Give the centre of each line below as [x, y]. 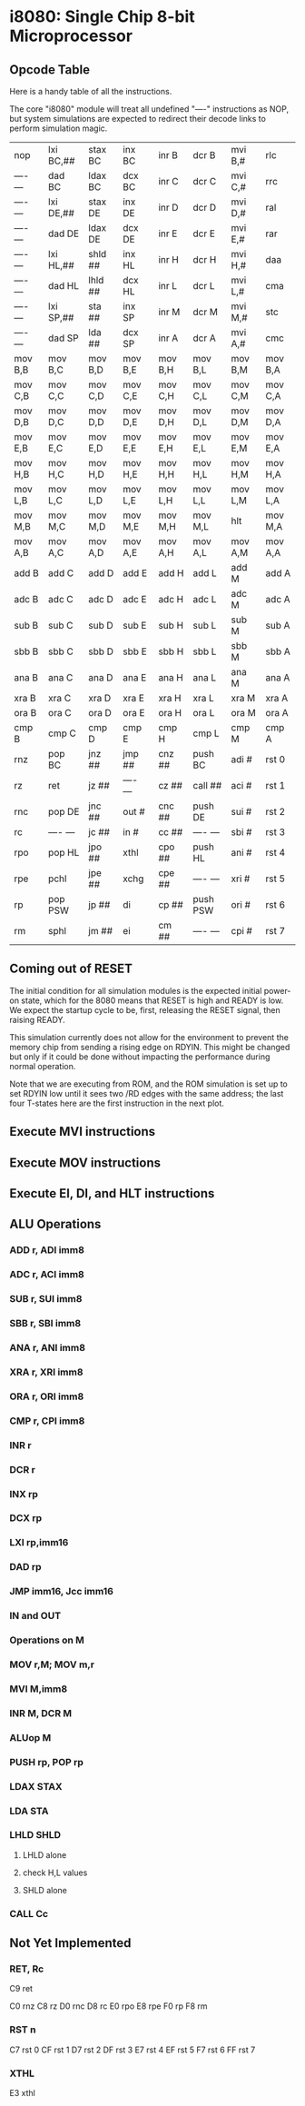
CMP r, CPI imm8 [47, 1421]
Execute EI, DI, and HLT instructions [112, 1193]
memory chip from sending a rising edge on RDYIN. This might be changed [150, 1047]
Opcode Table [50, 70]
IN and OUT [35, 1616]
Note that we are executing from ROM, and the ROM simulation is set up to [149, 1084]
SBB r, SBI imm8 [45, 1324]
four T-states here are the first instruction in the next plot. [117, 1103]
